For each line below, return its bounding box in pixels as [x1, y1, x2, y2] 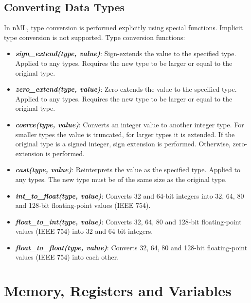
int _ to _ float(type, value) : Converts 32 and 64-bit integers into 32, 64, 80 [15, 190, 244, 201]
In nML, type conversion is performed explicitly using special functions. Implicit [4, 22, 243, 33]
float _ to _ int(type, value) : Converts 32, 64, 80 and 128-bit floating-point [15, 216, 242, 226]
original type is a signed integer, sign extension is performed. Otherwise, [15, 139, 231, 149]
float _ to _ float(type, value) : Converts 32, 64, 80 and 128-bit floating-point [15, 242, 248, 252]
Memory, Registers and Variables [4, 281, 232, 301]
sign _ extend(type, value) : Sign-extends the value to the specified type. [15, 48, 236, 59]
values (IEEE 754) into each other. [15, 252, 119, 262]
